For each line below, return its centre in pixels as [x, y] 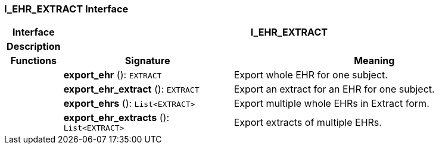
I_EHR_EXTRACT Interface [66, 9]
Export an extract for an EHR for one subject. [334, 89]
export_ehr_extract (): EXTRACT [131, 89]
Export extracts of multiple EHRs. [308, 122]
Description [34, 47]
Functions [33, 61]
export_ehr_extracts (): [116, 118]
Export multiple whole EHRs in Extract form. [331, 104]
